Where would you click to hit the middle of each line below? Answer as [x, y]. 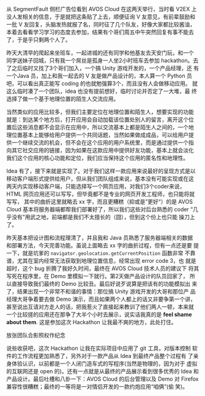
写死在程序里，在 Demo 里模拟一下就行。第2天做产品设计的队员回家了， [97, 276]
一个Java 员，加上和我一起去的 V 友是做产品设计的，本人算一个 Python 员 [99, 76]
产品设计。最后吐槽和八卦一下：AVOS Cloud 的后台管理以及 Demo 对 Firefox [102, 379]
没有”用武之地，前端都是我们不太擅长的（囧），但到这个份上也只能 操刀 [101, 217]
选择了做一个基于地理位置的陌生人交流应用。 [63, 99]
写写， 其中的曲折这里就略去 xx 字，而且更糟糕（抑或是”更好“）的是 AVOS [99, 202]
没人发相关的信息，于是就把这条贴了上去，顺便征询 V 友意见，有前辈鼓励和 [101, 17]
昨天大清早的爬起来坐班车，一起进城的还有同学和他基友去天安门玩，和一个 [100, 53]
